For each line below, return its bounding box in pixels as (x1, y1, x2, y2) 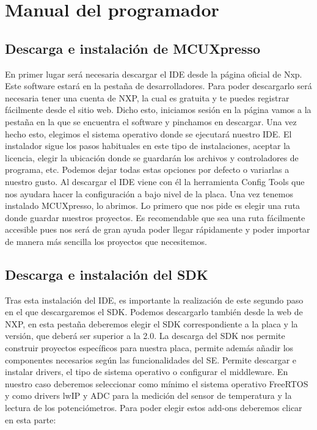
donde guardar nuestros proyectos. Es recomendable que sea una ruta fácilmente (5, 211, 305, 224)
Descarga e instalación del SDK (5, 264, 208, 283)
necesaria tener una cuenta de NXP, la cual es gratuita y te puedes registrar (5, 91, 290, 104)
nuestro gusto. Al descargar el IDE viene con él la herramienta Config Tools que (5, 175, 305, 188)
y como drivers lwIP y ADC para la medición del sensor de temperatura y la (5, 389, 292, 402)
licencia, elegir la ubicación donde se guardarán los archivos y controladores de (5, 151, 299, 164)
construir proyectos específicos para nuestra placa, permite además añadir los (5, 341, 294, 354)
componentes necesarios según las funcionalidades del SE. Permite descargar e (5, 353, 297, 366)
